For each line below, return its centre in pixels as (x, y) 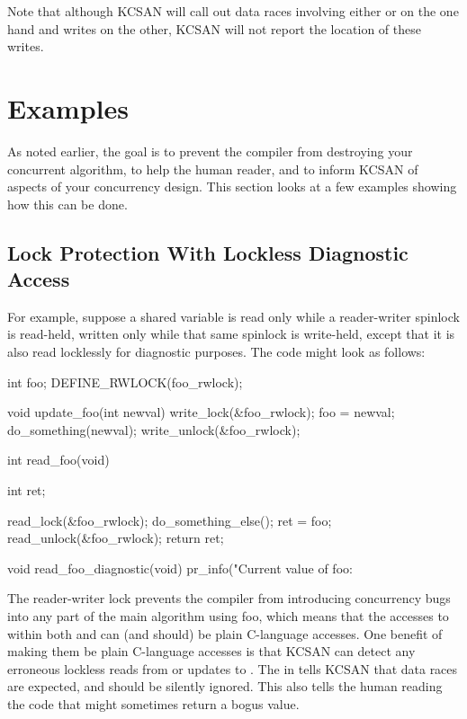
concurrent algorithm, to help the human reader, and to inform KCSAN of (213, 169)
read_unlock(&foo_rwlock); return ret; (116, 538)
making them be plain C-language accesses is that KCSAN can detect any (211, 651)
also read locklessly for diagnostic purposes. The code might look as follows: (216, 352)
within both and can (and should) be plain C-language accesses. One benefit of (225, 633)
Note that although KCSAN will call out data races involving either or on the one (233, 11)
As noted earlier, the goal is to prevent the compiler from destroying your (210, 151)
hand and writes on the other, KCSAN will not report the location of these (214, 28)
